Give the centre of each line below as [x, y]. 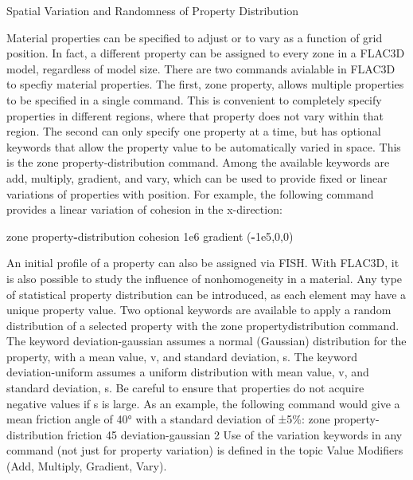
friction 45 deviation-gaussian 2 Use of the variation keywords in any [235, 434]
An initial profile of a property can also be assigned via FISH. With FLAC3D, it [203, 263]
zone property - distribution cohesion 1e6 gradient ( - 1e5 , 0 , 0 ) [150, 236]
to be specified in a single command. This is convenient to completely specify [194, 99]
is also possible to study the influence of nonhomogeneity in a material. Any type [205, 278]
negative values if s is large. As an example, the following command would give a [203, 403]
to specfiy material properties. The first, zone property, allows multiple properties [205, 84]
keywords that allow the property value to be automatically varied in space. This [204, 146]
